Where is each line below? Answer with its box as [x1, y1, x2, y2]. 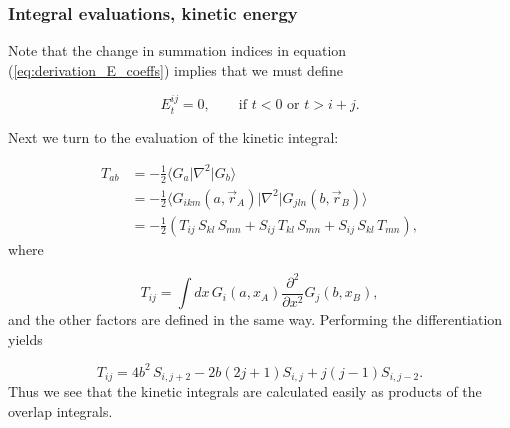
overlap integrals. [8, 400, 113, 421]
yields [8, 328, 43, 349]
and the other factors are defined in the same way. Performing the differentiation [8, 309, 503, 330]
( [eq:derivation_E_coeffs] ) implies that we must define [8, 59, 343, 80]
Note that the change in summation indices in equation [8, 40, 347, 61]
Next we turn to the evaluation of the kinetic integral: [8, 126, 339, 147]
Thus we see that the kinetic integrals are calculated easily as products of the [8, 381, 482, 402]
